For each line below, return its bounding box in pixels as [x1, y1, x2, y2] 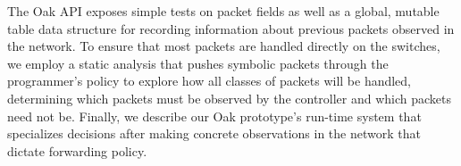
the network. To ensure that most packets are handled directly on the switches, [7, 37, 440, 55]
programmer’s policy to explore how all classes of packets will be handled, [7, 71, 412, 90]
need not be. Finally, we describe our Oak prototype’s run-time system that [7, 106, 422, 125]
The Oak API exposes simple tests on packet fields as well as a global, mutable [7, 2, 440, 20]
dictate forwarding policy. [7, 141, 147, 160]
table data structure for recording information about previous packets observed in [7, 19, 455, 37]
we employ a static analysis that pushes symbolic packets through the [7, 54, 389, 72]
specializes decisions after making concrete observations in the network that [7, 124, 421, 143]
